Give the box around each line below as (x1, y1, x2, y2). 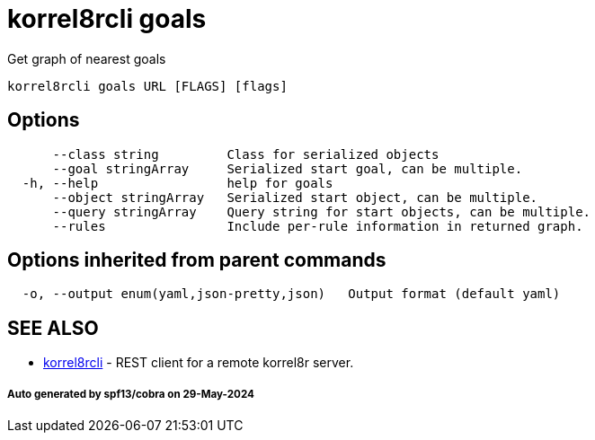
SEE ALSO (7, 316, 99, 339)
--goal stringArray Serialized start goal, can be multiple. (52, 161, 523, 176)
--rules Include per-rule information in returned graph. (52, 218, 583, 233)
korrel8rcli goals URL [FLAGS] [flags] (7, 78, 288, 93)
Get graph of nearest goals (7, 50, 166, 66)
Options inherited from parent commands (7, 249, 386, 272)
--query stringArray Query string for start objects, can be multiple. (52, 204, 591, 219)
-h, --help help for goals (22, 175, 333, 190)
